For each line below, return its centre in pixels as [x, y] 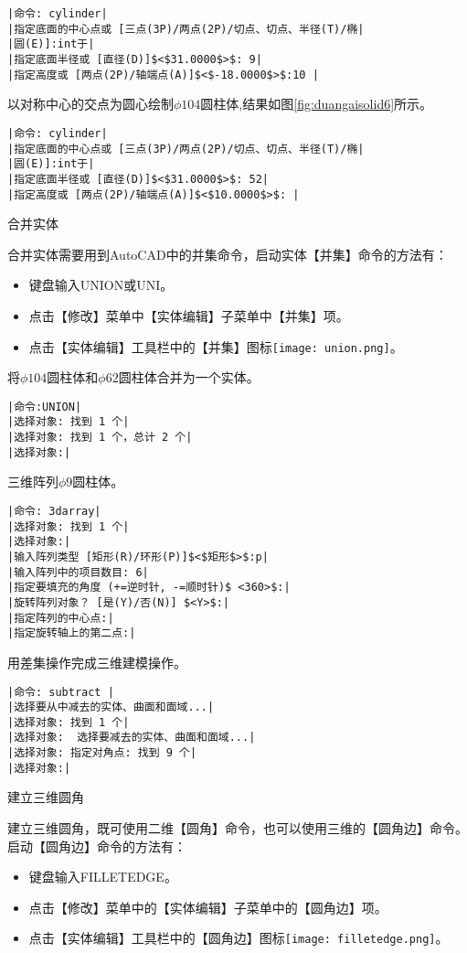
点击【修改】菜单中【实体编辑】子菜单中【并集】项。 [189, 315]
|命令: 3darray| [54, 511]
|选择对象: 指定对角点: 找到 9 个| [102, 753]
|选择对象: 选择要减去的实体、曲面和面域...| [132, 738]
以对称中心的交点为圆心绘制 [90, 104]
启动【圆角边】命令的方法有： [97, 846]
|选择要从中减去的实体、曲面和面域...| [111, 707]
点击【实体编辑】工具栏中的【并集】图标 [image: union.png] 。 [216, 346]
